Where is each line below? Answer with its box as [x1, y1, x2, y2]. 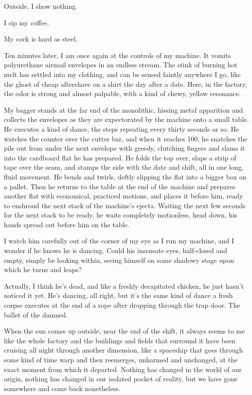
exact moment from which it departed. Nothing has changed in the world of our [4, 364, 242, 374]
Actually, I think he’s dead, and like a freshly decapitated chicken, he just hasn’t [4, 280, 244, 291]
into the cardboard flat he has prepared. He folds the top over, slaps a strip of [4, 152, 236, 162]
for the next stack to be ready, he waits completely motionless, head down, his [4, 210, 237, 220]
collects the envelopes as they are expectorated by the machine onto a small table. [4, 114, 249, 124]
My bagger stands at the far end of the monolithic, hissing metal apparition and [4, 104, 243, 115]
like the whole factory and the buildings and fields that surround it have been [4, 335, 235, 345]
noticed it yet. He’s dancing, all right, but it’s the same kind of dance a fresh [4, 290, 233, 300]
